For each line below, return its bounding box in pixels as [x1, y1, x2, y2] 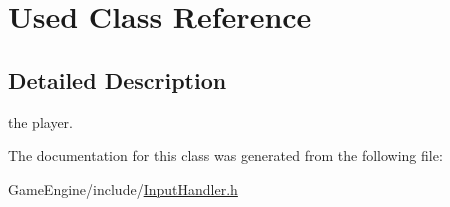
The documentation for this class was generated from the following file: [8, 145, 443, 166]
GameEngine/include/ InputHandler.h [8, 178, 238, 199]
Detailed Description [8, 64, 227, 95]
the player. [8, 111, 73, 132]
